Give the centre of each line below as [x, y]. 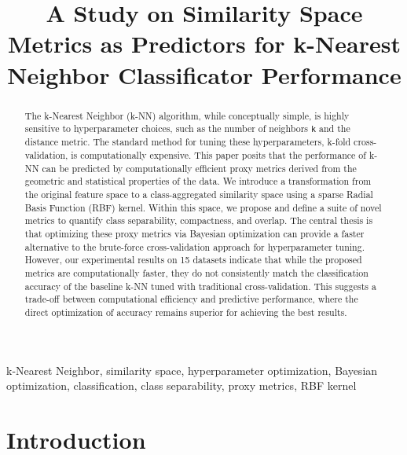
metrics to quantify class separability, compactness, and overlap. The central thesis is [199, 220]
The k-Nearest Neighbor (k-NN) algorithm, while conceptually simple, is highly [187, 115]
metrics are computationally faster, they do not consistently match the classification [196, 272]
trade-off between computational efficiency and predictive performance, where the [191, 299]
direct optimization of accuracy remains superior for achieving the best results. [186, 312]
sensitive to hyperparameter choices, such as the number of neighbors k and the [187, 128]
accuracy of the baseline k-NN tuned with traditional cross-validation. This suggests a [200, 286]
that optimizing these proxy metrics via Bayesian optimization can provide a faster [194, 233]
